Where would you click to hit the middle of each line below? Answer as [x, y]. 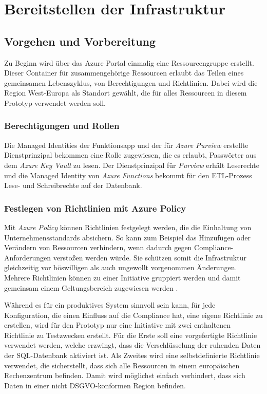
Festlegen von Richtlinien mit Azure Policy [95, 208]
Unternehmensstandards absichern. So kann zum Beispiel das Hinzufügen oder [127, 237]
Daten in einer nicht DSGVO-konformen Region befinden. [95, 385]
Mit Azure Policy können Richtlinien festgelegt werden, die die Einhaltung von [128, 227]
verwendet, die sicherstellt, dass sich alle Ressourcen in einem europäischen [122, 365]
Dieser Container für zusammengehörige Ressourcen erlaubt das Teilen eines [124, 73]
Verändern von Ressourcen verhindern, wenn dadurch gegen [98, 247]
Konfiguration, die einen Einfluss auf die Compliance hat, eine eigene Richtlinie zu [133, 315]
